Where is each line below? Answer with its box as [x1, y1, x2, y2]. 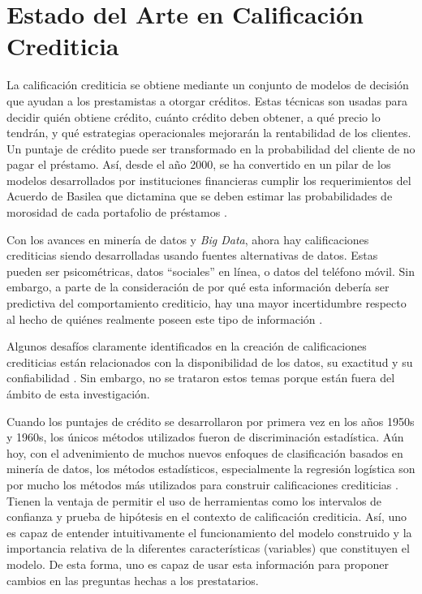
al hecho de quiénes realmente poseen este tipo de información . [6, 310, 323, 327]
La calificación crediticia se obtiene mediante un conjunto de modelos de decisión [6, 76, 409, 93]
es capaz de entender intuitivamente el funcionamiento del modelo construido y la [6, 523, 412, 540]
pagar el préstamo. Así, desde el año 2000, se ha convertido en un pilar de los [6, 156, 391, 173]
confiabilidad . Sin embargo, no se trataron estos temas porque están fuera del [6, 369, 395, 386]
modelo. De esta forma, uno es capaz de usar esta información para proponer [6, 555, 389, 572]
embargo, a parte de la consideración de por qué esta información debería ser [6, 278, 390, 295]
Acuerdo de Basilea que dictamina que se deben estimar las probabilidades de [6, 187, 393, 204]
